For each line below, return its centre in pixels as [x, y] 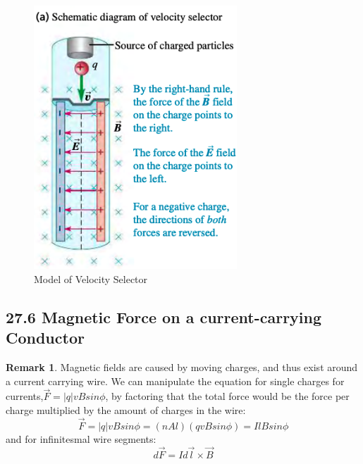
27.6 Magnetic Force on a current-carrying [164, 316]
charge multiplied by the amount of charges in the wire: [126, 410]
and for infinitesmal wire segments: [81, 438]
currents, [25, 396]
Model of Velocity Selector [91, 278]
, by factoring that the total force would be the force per [227, 396]
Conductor [45, 338]
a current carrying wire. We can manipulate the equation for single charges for [175, 381]
